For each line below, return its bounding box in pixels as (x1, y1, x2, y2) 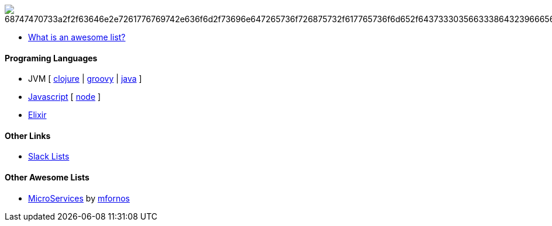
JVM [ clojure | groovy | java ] (28, 74, 142, 84)
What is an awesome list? (28, 32, 126, 42)
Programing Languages (5, 53, 98, 63)
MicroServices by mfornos (28, 193, 130, 203)
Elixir (28, 110, 47, 120)
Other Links (5, 130, 51, 141)
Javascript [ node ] (28, 92, 101, 102)
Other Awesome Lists (5, 172, 89, 183)
